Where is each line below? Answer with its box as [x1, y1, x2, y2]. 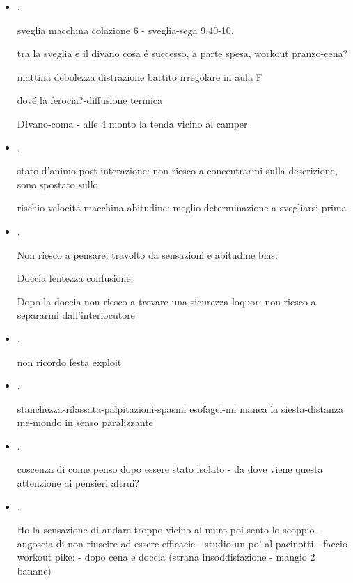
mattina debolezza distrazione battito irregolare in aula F [17, 69, 262, 84]
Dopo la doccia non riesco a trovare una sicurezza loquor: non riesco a [17, 294, 316, 308]
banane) [17, 563, 52, 578]
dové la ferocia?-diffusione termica [17, 93, 162, 107]
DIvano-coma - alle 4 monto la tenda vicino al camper [17, 116, 248, 130]
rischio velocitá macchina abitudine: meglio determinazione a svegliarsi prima [17, 200, 347, 215]
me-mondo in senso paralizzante [17, 415, 153, 430]
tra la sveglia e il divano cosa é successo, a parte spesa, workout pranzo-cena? [17, 46, 348, 61]
